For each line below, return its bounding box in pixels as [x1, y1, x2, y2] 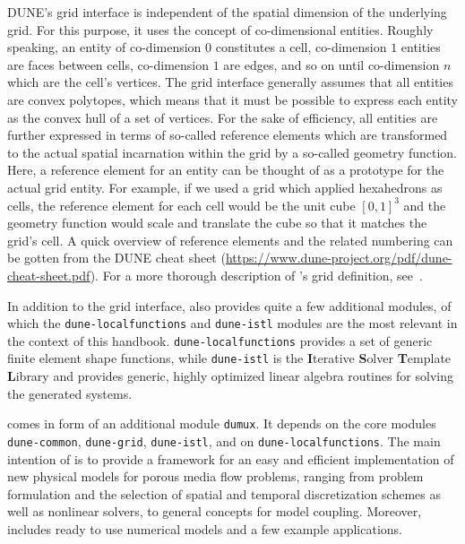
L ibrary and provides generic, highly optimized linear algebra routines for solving [7, 367, 453, 385]
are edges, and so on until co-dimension [223, 55, 440, 73]
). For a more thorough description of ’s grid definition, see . [90, 265, 423, 284]
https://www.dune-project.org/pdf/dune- [225, 248, 452, 267]
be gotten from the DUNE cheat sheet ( [7, 248, 226, 267]
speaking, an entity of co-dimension [7, 38, 202, 56]
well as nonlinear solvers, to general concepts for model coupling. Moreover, [7, 502, 422, 521]
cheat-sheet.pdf [7, 265, 90, 284]
